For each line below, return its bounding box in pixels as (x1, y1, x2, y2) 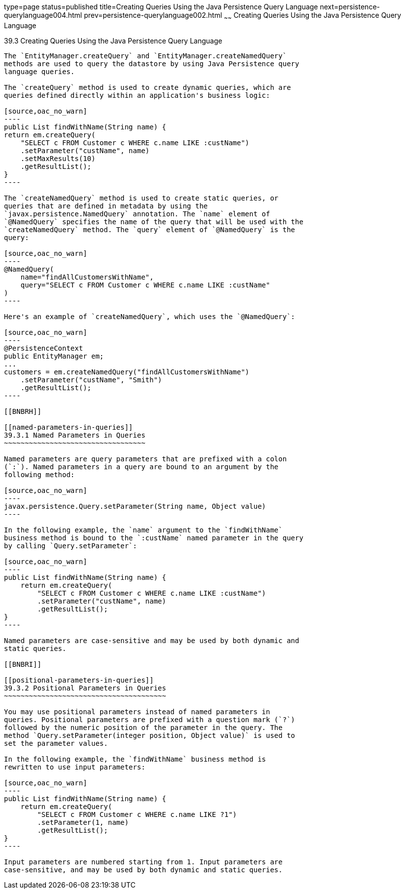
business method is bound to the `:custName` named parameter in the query (4, 533, 303, 542)
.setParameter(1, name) (37, 818, 129, 826)
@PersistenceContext (4, 344, 83, 352)
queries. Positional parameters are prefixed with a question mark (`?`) (4, 715, 295, 724)
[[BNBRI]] (4, 660, 41, 668)
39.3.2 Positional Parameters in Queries (4, 684, 166, 692)
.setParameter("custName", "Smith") (20, 375, 162, 384)
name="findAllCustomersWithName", (20, 273, 154, 281)
